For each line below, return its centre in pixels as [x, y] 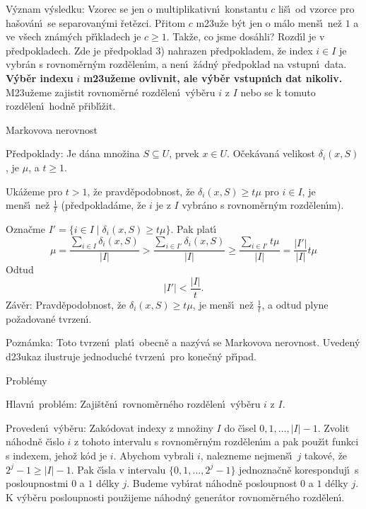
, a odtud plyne [295, 305]
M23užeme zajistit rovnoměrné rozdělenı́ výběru [111, 92]
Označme [25, 228]
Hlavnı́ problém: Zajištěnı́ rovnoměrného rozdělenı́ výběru [133, 404]
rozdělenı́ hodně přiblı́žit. [61, 106]
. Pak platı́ [194, 228]
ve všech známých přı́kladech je [73, 36]
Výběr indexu [40, 78]
